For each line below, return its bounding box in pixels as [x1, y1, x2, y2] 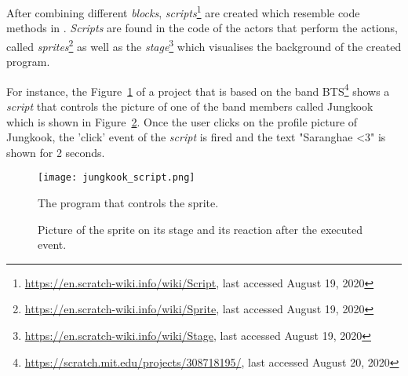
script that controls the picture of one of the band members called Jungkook [6, 97, 373, 114]
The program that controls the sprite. [38, 194, 219, 210]
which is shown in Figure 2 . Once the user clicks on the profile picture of [6, 113, 358, 130]
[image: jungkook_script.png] [38, 172, 195, 184]
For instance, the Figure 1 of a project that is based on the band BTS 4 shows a [6, 80, 390, 99]
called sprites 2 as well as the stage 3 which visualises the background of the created [6, 35, 402, 54]
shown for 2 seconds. [6, 144, 105, 160]
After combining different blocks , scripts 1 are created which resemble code [6, 2, 360, 20]
